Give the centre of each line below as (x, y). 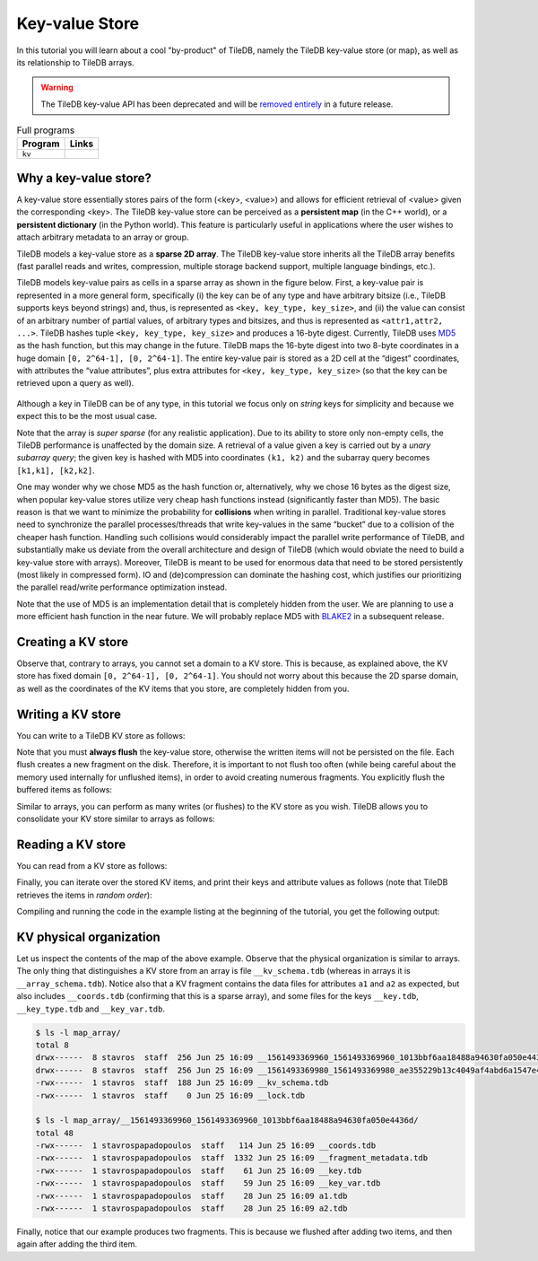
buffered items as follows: (64, 790)
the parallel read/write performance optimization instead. (122, 587)
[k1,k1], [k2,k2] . (56, 470)
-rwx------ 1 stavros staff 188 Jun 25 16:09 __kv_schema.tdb (182, 1083)
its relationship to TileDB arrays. (75, 62)
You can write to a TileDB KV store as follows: (101, 735)
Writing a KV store (69, 714)
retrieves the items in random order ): (84, 895)
